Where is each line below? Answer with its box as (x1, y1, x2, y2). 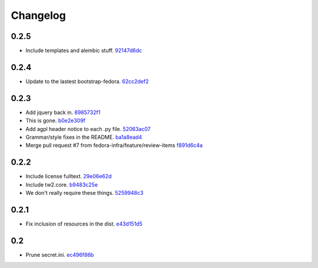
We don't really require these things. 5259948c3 (25, 189, 144, 197)
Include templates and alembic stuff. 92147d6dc (25, 47, 143, 54)
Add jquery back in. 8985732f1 (25, 109, 101, 116)
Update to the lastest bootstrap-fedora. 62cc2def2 (25, 77, 149, 85)
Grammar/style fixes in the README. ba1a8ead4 (25, 133, 143, 141)
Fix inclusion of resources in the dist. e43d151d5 (25, 220, 143, 227)
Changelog (11, 9, 66, 22)
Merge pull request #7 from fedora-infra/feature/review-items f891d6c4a (25, 142, 203, 149)
